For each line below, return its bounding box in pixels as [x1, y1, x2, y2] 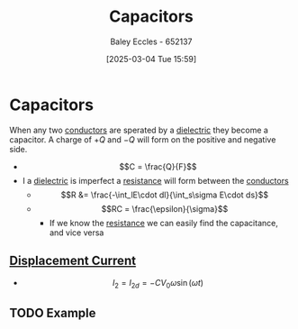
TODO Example [9, 305, 96, 321]
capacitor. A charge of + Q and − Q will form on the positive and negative [9, 133, 276, 145]
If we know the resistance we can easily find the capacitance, [49, 217, 279, 228]
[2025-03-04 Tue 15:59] [105, 53, 196, 64]
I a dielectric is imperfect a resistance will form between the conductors [22, 175, 290, 186]
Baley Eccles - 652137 [110, 36, 193, 47]
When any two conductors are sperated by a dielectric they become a [9, 124, 268, 135]
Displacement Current [9, 253, 137, 269]
